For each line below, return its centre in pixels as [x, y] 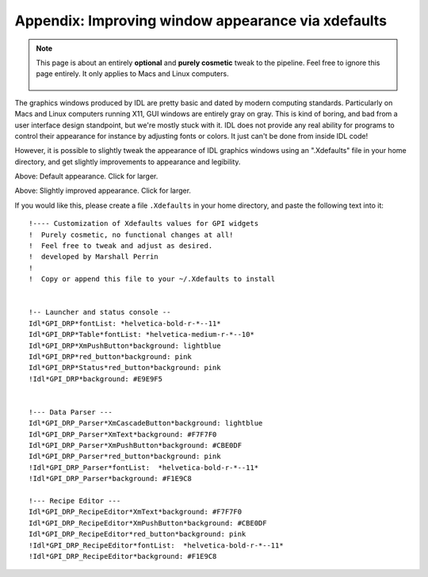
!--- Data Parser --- [71, 412]
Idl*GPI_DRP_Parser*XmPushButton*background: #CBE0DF [135, 445]
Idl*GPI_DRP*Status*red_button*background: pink [125, 368]
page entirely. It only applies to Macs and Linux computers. [132, 74]
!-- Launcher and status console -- [100, 312]
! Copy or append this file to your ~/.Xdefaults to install [152, 279]
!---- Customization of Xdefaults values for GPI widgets [144, 224]
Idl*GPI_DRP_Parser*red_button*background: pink [125, 457]
